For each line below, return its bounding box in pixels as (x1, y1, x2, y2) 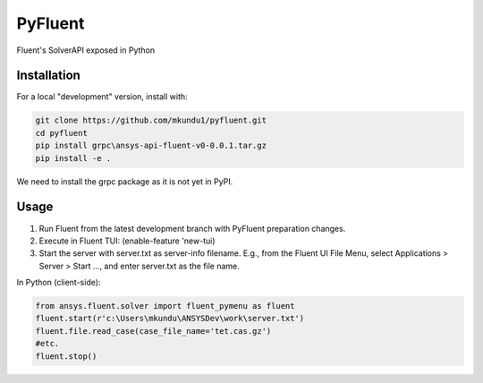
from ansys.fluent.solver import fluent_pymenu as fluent (35, 301, 295, 311)
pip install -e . (35, 153, 112, 163)
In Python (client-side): (16, 277, 101, 288)
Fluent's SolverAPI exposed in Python (16, 45, 156, 55)
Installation (16, 68, 80, 83)
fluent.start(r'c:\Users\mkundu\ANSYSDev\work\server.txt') (35, 313, 305, 324)
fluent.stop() (35, 351, 97, 362)
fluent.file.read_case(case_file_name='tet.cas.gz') (35, 326, 272, 336)
